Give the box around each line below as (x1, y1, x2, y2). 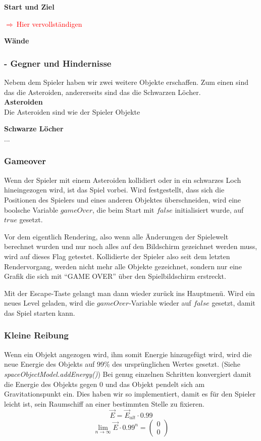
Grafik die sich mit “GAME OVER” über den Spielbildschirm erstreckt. (4, 271, 226, 281)
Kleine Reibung (4, 329, 69, 341)
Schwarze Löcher (4, 123, 64, 134)
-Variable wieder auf (129, 298, 191, 308)
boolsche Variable (4, 204, 59, 215)
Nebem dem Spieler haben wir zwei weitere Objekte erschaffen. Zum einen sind (4, 77, 249, 87)
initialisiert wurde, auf (175, 204, 244, 215)
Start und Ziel (4, 2, 55, 12)
